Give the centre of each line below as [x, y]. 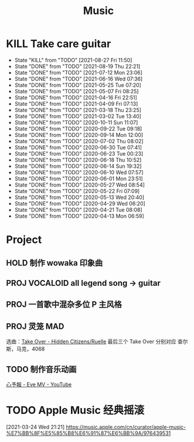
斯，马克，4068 [25, 349]
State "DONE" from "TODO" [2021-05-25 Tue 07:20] [78, 85]
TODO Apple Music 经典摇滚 [75, 411]
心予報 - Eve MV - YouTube [39, 384]
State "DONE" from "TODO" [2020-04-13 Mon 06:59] [79, 216]
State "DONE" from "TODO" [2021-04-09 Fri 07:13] [76, 103]
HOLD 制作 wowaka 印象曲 [55, 263]
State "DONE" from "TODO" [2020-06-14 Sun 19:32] [78, 166]
